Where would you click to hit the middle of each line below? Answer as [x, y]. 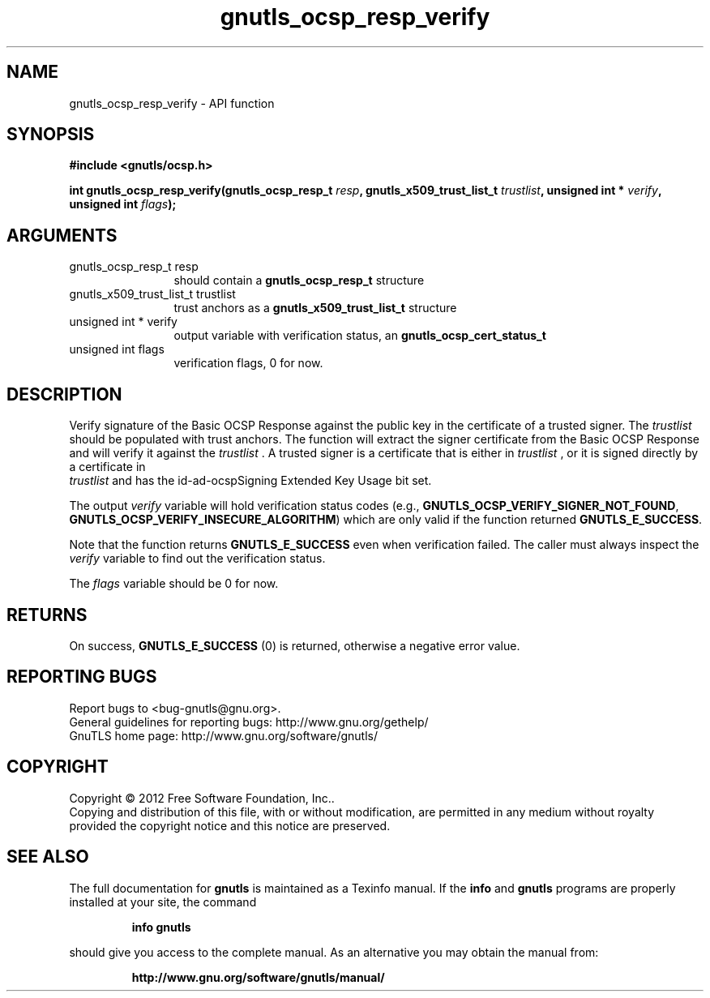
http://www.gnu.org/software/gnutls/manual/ [258, 977]
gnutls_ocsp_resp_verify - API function [172, 103]
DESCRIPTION [64, 394]
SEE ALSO [48, 857]
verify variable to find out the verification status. [197, 559]
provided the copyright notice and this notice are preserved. [230, 825]
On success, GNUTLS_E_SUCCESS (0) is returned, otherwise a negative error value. [295, 645]
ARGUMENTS [62, 235]
